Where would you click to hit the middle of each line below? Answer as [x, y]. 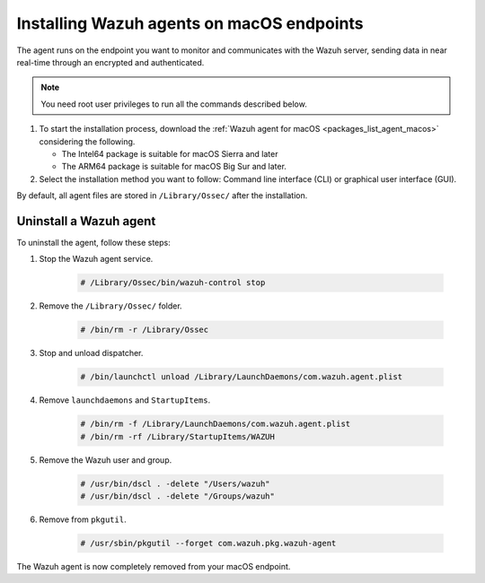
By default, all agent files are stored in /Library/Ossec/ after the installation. [162, 196]
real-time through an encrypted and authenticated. [110, 62]
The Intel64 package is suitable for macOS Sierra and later [170, 153]
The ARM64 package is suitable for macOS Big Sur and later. [174, 167]
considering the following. [87, 141]
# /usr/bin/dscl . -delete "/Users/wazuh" [175, 483]
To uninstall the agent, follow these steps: [93, 242]
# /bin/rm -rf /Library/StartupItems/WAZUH [178, 436]
